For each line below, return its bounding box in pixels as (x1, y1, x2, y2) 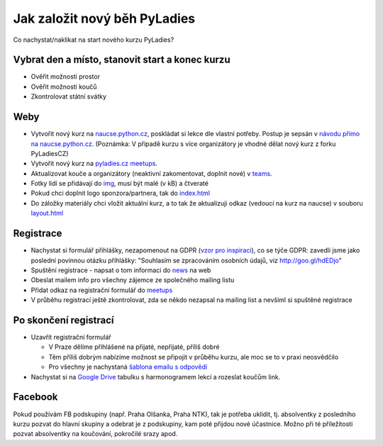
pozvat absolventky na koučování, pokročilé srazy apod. (13, 430, 178, 438)
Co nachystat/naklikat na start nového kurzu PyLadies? (13, 35, 174, 44)
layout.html (30, 209, 64, 218)
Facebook (13, 391, 58, 403)
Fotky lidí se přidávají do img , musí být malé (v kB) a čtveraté (30, 179, 209, 188)
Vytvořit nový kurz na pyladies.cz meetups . (30, 160, 157, 168)
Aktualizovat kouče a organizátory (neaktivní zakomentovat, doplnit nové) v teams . (30, 169, 272, 177)
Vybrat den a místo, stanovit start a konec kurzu (13, 54, 231, 66)
